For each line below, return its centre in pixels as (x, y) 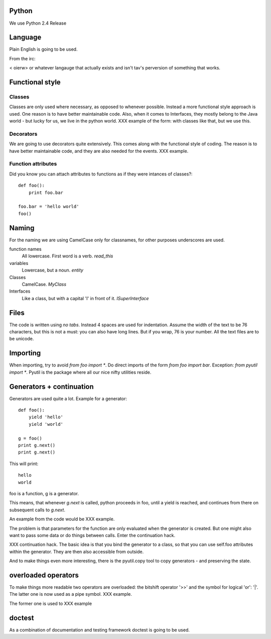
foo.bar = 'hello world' (49, 207)
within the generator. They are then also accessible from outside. (77, 552)
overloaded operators (44, 575)
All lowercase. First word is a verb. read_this (67, 256)
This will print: (24, 464)
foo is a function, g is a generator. (44, 493)
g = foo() (30, 438)
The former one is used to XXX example (51, 603)
